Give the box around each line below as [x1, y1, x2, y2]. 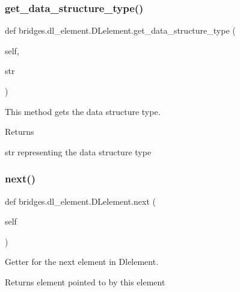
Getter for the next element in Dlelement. [5, 255, 159, 268]
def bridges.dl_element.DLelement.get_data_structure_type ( [5, 24, 236, 37]
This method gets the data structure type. [5, 105, 161, 117]
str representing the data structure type [5, 145, 152, 158]
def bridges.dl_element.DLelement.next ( [5, 194, 156, 207]
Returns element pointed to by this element [5, 275, 165, 288]
